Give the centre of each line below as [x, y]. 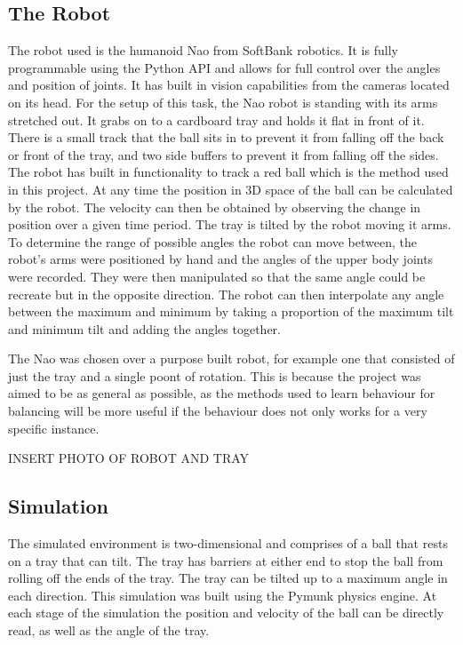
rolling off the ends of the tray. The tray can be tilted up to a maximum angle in [228, 578]
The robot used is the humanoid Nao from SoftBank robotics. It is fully [203, 50]
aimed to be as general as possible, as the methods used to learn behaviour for [222, 393]
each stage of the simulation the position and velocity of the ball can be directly [226, 613]
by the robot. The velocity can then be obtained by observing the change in [215, 207]
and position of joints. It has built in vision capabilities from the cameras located [229, 85]
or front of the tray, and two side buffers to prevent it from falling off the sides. [224, 154]
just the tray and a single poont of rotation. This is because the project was [215, 375]
